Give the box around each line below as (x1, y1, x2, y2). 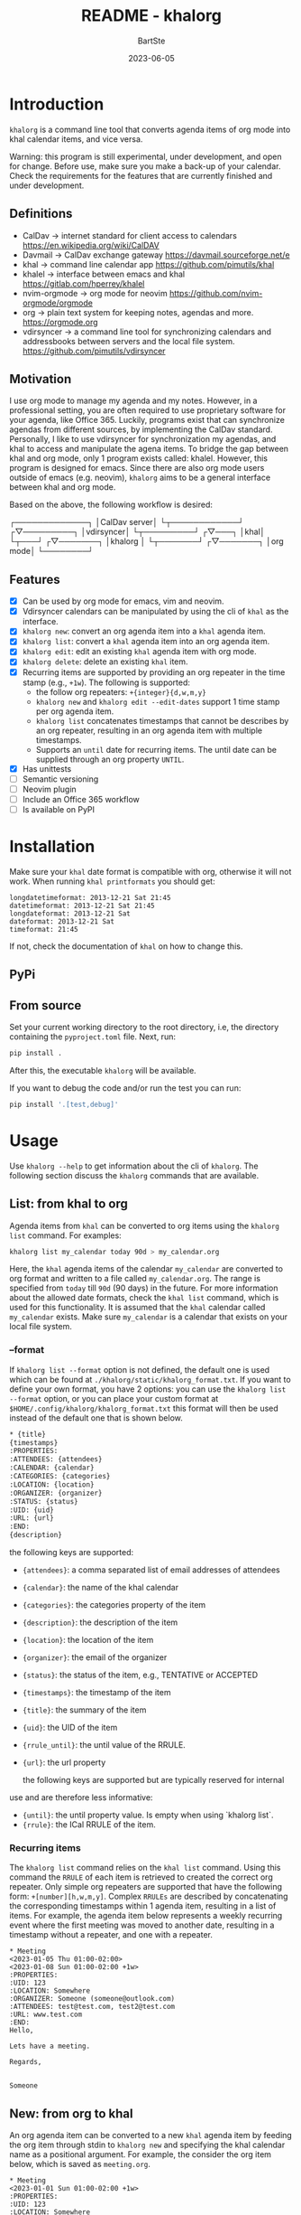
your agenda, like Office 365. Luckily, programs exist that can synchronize (9, 415, 286, 426)
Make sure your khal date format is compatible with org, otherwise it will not (9, 866, 292, 877)
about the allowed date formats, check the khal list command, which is (9, 1292, 279, 1303)
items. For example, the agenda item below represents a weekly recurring (9, 1910, 283, 1921)
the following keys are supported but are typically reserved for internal (22, 1775, 285, 1786)
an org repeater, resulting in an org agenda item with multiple (35, 725, 263, 736)
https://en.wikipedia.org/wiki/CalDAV (22, 239, 160, 250)
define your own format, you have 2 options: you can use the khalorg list (9, 1384, 287, 1394)
